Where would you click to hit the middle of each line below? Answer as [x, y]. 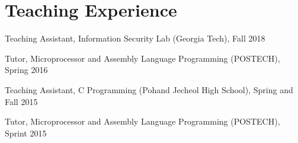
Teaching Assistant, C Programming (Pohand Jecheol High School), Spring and [149, 89]
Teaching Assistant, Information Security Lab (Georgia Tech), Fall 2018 [135, 38]
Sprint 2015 [26, 133]
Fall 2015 [21, 101]
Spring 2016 [26, 70]
